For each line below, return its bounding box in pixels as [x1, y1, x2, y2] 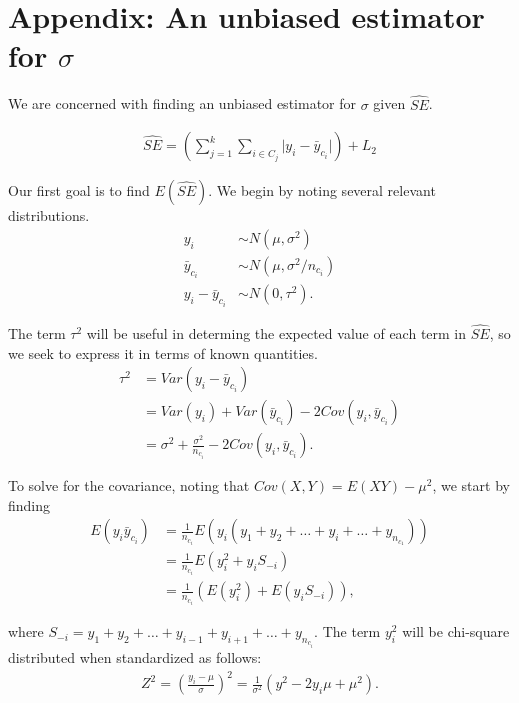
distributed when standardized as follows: [8, 646, 262, 667]
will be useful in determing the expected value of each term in [86, 322, 467, 343]
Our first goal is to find [8, 180, 150, 201]
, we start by [432, 475, 510, 496]
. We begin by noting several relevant [208, 180, 436, 201]
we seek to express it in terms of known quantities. [8, 342, 318, 363]
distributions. [8, 205, 90, 226]
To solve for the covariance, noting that [8, 475, 250, 496]
